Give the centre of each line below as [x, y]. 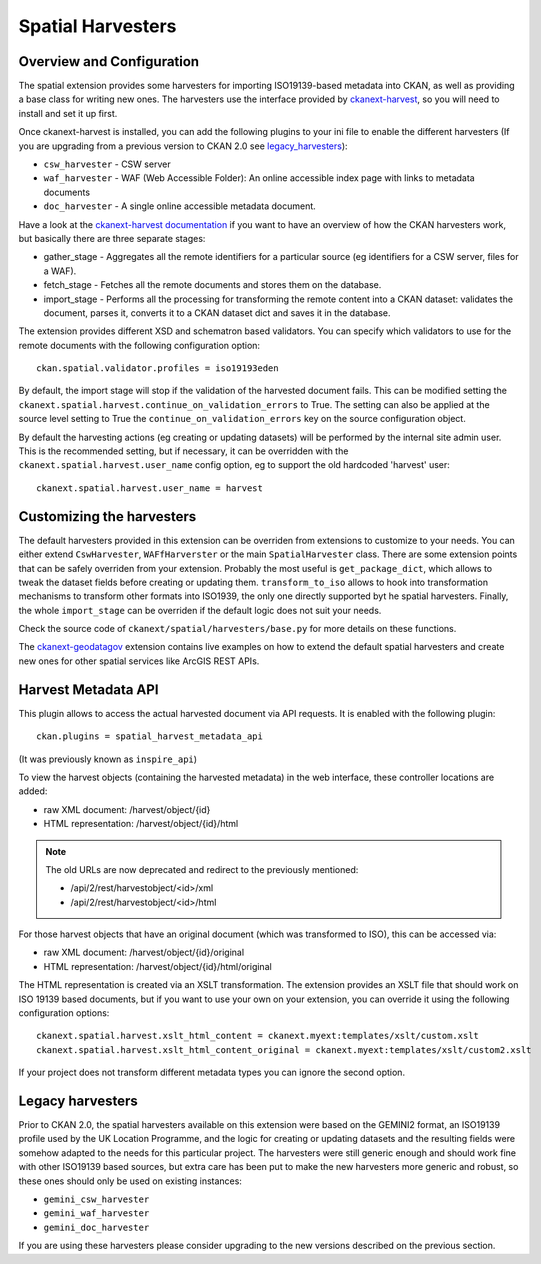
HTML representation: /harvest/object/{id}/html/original [157, 966]
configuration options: [64, 1013]
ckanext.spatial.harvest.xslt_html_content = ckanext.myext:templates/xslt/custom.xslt [258, 1036]
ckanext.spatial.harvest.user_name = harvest [150, 488]
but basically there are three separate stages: [112, 238]
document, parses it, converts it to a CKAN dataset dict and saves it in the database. [217, 312]
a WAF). [60, 271]
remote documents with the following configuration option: [139, 345]
